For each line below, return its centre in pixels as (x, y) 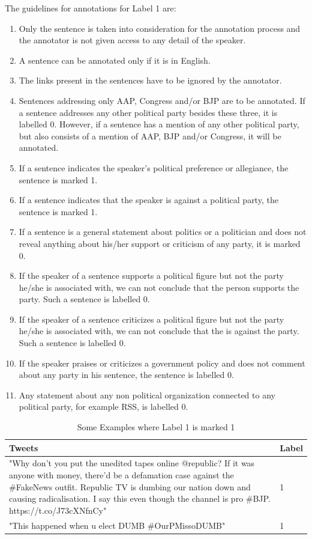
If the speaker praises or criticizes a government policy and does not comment (162, 363)
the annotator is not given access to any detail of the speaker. (132, 40)
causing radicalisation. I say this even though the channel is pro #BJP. (140, 498)
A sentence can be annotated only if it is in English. (115, 60)
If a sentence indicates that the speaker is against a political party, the (148, 200)
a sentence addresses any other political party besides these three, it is (148, 112)
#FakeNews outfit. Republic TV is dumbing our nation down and (130, 486)
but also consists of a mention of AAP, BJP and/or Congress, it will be (150, 136)
